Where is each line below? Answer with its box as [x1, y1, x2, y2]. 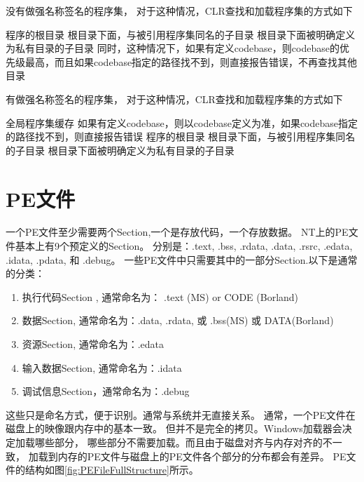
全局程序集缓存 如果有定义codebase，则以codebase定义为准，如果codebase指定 [6, 115, 358, 130]
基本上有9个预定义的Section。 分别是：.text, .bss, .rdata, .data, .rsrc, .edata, [15, 239, 353, 253]
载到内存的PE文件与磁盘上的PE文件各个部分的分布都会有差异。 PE [38, 448, 346, 463]
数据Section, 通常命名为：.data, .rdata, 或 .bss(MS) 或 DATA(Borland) [22, 313, 334, 328]
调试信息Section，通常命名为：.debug [22, 384, 190, 399]
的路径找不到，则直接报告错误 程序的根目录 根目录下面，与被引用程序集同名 [6, 129, 356, 144]
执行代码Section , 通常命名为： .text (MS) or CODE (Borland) [22, 289, 299, 304]
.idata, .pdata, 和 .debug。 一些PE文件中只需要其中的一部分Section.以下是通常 [6, 252, 358, 267]
